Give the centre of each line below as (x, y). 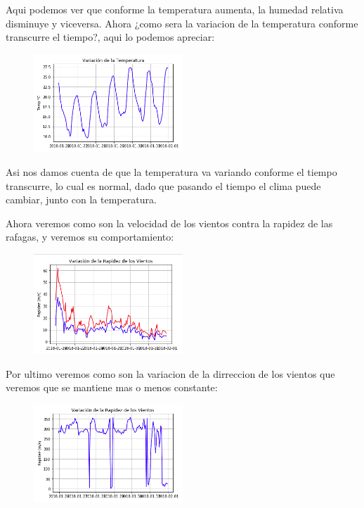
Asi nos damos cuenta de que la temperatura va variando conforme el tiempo (171, 172)
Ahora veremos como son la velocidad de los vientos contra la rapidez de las (169, 223)
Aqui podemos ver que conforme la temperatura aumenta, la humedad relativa (175, 9)
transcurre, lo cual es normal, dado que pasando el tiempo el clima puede (163, 185)
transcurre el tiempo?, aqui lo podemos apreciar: (110, 37)
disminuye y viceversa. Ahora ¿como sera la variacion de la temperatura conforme (182, 23)
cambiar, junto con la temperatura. (81, 199)
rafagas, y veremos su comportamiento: (90, 237)
